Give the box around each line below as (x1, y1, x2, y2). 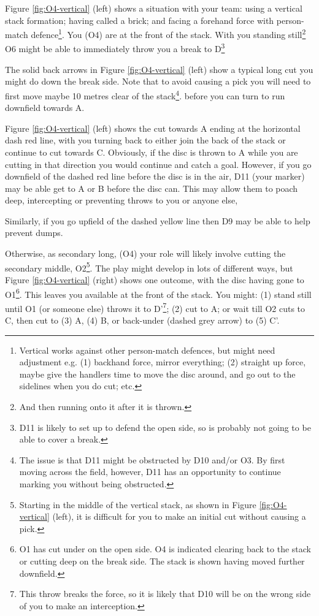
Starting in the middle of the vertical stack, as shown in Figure (19, 498, 256, 511)
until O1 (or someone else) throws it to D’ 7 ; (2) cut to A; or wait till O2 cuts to (5, 300, 306, 314)
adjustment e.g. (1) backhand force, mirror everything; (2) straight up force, (19, 356, 306, 368)
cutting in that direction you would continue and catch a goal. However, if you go (5, 158, 312, 170)
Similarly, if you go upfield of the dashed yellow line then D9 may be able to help (5, 214, 310, 227)
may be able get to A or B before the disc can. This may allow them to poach (5, 181, 298, 194)
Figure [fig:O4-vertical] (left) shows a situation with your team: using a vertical (5, 2, 302, 14)
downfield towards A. (5, 101, 85, 114)
